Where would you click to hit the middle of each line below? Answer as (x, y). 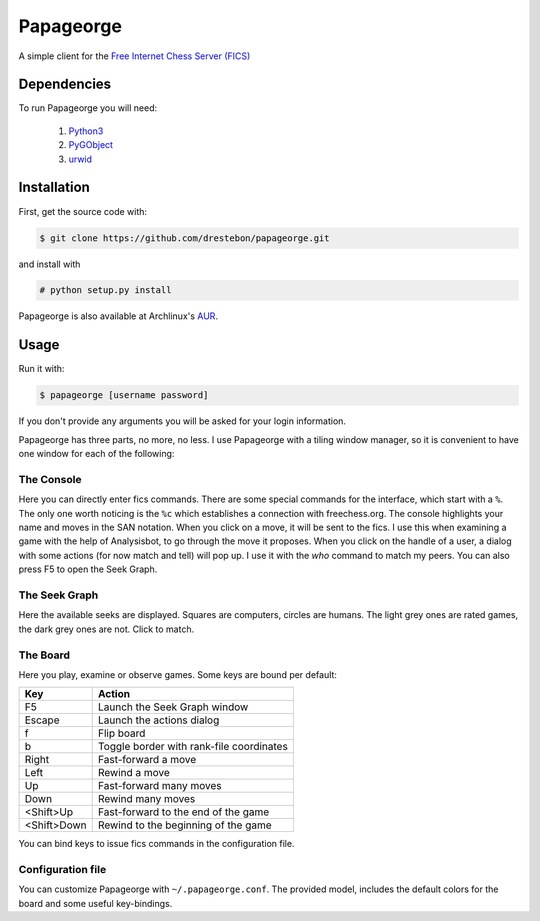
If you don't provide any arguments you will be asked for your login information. (182, 421)
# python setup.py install (105, 290)
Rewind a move (133, 773)
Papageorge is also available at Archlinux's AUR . (118, 316)
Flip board (121, 733)
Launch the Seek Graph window (173, 707)
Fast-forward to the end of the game (183, 812)
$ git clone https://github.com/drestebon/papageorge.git (184, 238)
